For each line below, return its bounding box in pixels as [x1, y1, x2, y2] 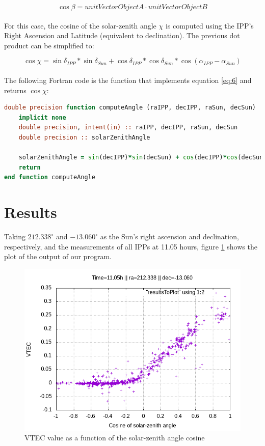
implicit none [18, 114, 66, 121]
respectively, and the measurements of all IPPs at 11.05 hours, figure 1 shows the [4, 241, 257, 252]
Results [4, 202, 57, 222]
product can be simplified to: [4, 40, 94, 50]
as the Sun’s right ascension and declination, [100, 231, 239, 242]
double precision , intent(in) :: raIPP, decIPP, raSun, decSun [18, 124, 238, 131]
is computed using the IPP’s [165, 20, 254, 31]
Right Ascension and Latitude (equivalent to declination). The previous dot [4, 30, 240, 41]
